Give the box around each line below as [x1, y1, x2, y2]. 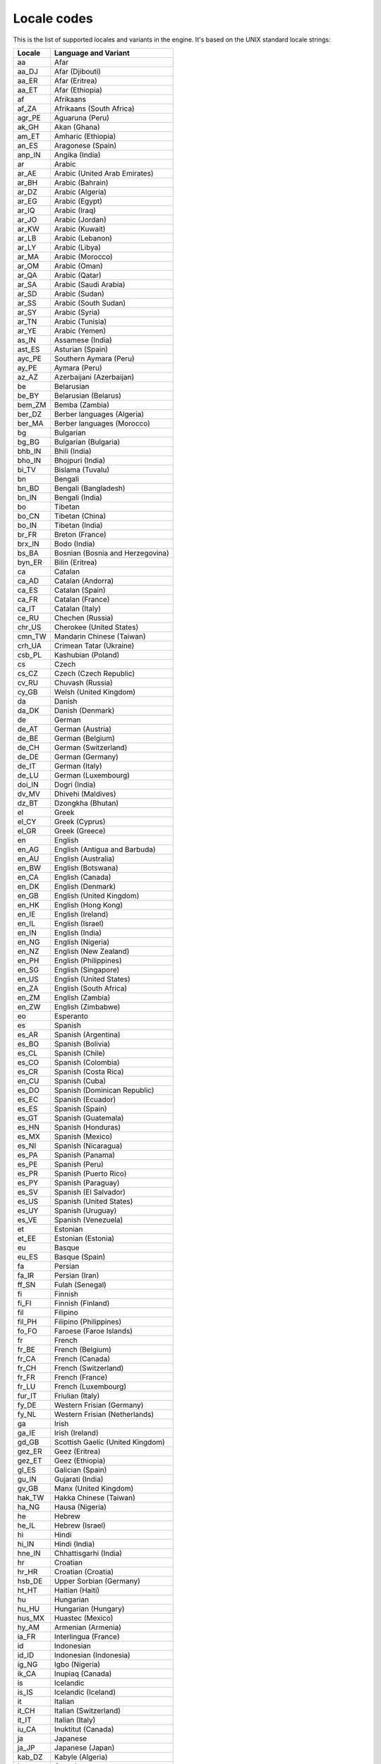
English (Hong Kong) [54, 900, 123, 910]
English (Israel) [54, 918, 104, 928]
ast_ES [17, 344, 40, 354]
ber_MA [17, 418, 44, 428]
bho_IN [17, 455, 42, 465]
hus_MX [17, 1613, 45, 1623]
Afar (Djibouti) [54, 66, 102, 76]
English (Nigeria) [54, 937, 110, 947]
